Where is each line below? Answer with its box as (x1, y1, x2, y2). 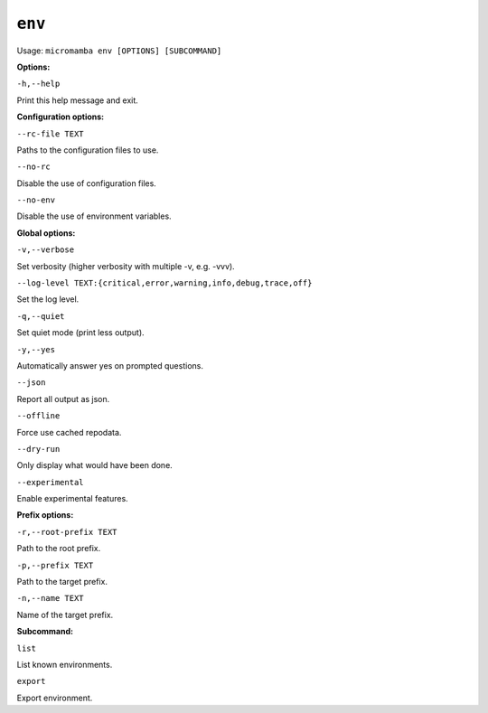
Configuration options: (16, 111, 105, 122)
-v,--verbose (16, 245, 75, 255)
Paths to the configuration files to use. (16, 145, 159, 155)
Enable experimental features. (16, 493, 128, 504)
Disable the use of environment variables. (16, 211, 172, 221)
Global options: (16, 227, 76, 239)
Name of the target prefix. (16, 609, 114, 620)
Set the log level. (16, 294, 80, 305)
